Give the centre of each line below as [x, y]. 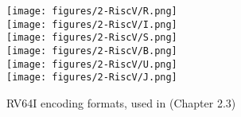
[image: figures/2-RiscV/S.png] [92, 38]
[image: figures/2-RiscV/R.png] [92, 11]
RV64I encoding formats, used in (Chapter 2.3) [121, 102]
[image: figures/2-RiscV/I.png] [92, 24]
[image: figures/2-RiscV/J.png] [92, 78]
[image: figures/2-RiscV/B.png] [92, 51]
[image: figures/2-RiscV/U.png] [92, 64]
